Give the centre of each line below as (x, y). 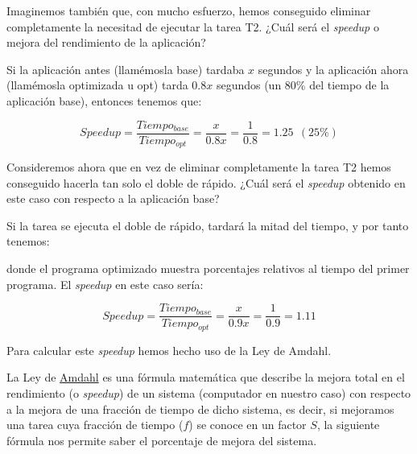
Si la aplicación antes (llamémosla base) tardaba (126, 69)
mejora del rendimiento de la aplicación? (106, 42)
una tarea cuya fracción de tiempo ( (95, 425)
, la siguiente (348, 425)
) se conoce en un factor (248, 425)
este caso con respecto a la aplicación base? (113, 198)
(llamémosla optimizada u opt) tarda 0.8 (107, 85)
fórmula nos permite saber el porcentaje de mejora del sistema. (162, 440)
